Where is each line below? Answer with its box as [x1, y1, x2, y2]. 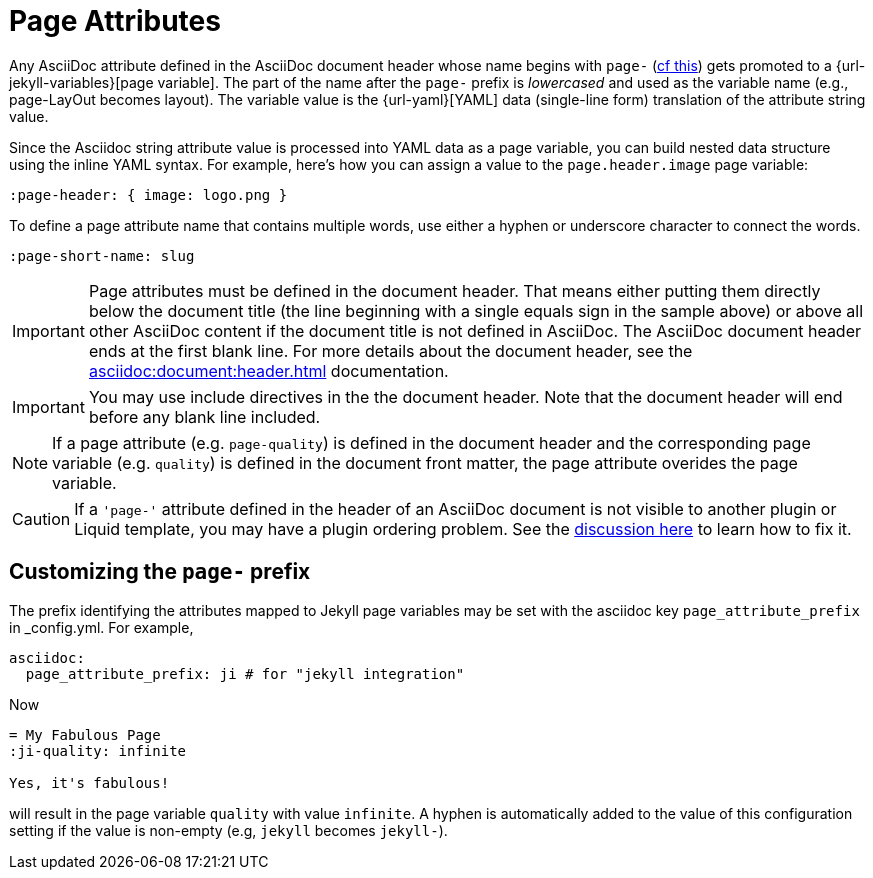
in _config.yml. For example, [9, 618, 194, 636]
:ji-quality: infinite [9, 742, 187, 759]
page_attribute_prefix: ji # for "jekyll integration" [25, 665, 465, 682]
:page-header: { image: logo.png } [9, 186, 288, 203]
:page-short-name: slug [9, 247, 195, 264]
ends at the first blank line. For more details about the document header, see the [88, 340, 693, 361]
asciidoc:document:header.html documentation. [88, 360, 449, 381]
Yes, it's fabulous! [9, 774, 170, 791]
